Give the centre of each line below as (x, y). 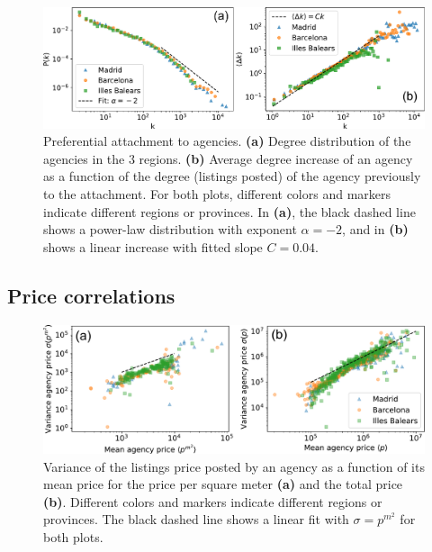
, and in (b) (375, 229)
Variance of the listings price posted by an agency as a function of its (234, 466)
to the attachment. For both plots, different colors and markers (217, 194)
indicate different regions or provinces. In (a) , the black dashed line (229, 211)
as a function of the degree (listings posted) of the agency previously (232, 176)
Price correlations (91, 295)
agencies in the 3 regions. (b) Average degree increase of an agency (228, 158)
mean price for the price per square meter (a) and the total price (223, 484)
